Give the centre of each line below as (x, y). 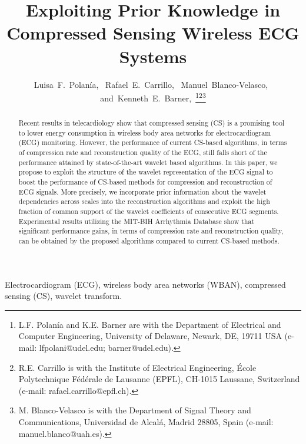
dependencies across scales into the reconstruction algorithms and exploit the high (144, 201)
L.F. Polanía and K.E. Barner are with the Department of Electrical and (150, 324)
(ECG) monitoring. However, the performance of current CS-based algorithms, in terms (153, 142)
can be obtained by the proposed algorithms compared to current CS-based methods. (149, 241)
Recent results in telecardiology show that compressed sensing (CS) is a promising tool (152, 123)
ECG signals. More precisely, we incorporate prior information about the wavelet (142, 191)
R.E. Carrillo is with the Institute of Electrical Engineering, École (137, 367)
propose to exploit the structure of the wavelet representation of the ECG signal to (146, 172)
